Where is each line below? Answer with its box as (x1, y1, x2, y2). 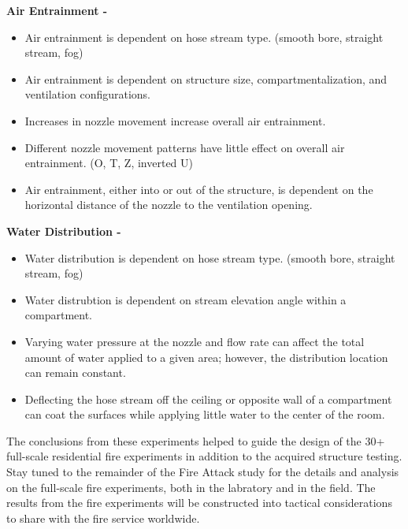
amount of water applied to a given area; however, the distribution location (24, 348, 388, 365)
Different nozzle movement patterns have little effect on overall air (24, 139, 345, 155)
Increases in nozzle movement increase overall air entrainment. (24, 112, 326, 129)
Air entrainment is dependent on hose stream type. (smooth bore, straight (24, 28, 384, 45)
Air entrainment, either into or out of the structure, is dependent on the (24, 181, 373, 197)
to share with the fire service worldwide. (6, 509, 200, 526)
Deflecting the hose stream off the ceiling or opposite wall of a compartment (24, 390, 392, 407)
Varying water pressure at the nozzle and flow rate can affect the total (24, 333, 365, 349)
